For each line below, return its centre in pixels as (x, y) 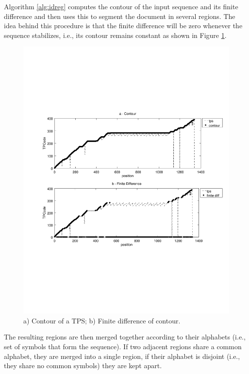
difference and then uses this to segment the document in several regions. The (120, 16)
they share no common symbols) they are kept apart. (83, 365)
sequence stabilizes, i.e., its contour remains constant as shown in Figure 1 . (115, 35)
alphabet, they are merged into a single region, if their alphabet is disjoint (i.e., (122, 356)
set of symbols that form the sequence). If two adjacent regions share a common (123, 347)
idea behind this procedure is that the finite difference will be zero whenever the (123, 26)
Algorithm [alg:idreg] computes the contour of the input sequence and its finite (121, 6)
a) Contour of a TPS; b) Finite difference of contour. (102, 320)
